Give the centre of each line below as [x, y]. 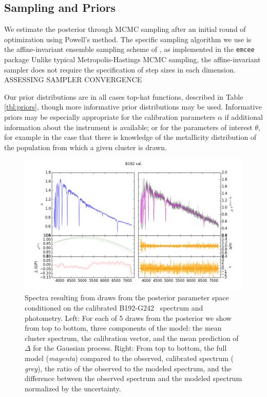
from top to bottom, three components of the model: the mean [123, 328]
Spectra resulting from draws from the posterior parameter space [127, 297]
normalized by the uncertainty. [73, 388]
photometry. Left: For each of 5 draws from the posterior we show [128, 318]
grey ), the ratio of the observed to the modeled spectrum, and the [128, 368]
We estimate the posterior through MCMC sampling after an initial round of [125, 29]
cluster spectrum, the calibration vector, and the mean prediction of [132, 338]
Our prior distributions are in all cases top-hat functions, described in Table [124, 96]
